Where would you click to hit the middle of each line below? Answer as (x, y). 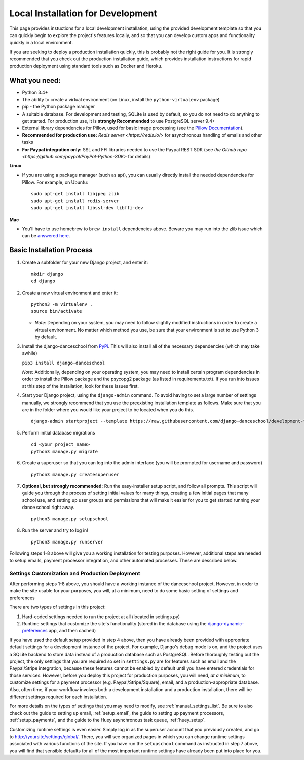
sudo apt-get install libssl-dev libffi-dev (87, 208)
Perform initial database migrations (59, 432)
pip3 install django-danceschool (64, 363)
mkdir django (47, 274)
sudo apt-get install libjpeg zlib (75, 194)
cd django (43, 281)
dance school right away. (48, 507)
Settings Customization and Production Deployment (75, 573)
